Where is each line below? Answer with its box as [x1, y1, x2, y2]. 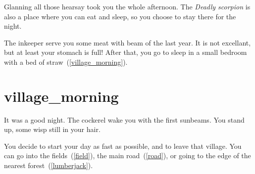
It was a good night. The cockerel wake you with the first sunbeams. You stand [4, 114, 245, 125]
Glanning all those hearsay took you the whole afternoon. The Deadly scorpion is [4, 1, 251, 11]
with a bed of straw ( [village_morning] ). [4, 56, 128, 67]
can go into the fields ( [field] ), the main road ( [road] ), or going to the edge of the [4, 150, 251, 161]
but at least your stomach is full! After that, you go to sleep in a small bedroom [4, 47, 247, 57]
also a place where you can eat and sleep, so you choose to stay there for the [4, 11, 236, 21]
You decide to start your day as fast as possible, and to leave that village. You [4, 140, 242, 151]
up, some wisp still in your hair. [4, 124, 101, 134]
